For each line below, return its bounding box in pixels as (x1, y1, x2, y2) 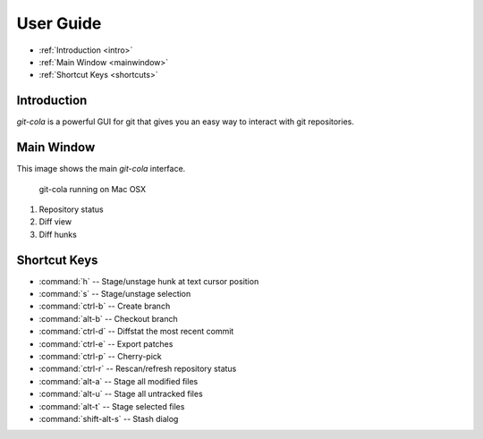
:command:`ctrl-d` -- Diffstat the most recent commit (38, 326, 234, 337)
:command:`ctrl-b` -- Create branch (38, 300, 171, 312)
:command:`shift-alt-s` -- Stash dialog (38, 413, 179, 424)
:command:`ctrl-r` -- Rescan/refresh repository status (38, 363, 237, 375)
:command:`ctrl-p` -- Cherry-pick (38, 350, 162, 361)
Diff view (38, 216, 72, 227)
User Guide (16, 13, 102, 33)
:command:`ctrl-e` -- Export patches (38, 338, 174, 349)
